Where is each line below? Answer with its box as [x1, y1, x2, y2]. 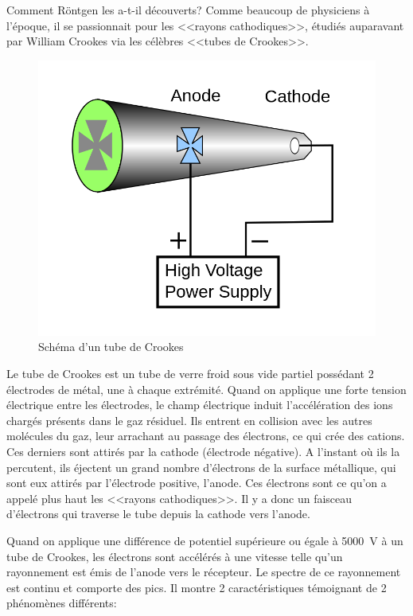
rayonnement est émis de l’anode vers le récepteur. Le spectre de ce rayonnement [6, 563, 401, 580]
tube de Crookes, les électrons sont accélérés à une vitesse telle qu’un [6, 548, 343, 564]
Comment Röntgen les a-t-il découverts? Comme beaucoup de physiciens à [6, 2, 370, 18]
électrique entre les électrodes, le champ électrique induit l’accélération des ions [6, 396, 393, 413]
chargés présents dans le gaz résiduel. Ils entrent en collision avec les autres [6, 411, 372, 428]
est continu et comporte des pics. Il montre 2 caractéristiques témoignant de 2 [6, 579, 387, 595]
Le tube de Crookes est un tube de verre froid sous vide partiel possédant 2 [6, 365, 374, 382]
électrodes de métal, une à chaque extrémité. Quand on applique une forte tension [6, 380, 407, 397]
